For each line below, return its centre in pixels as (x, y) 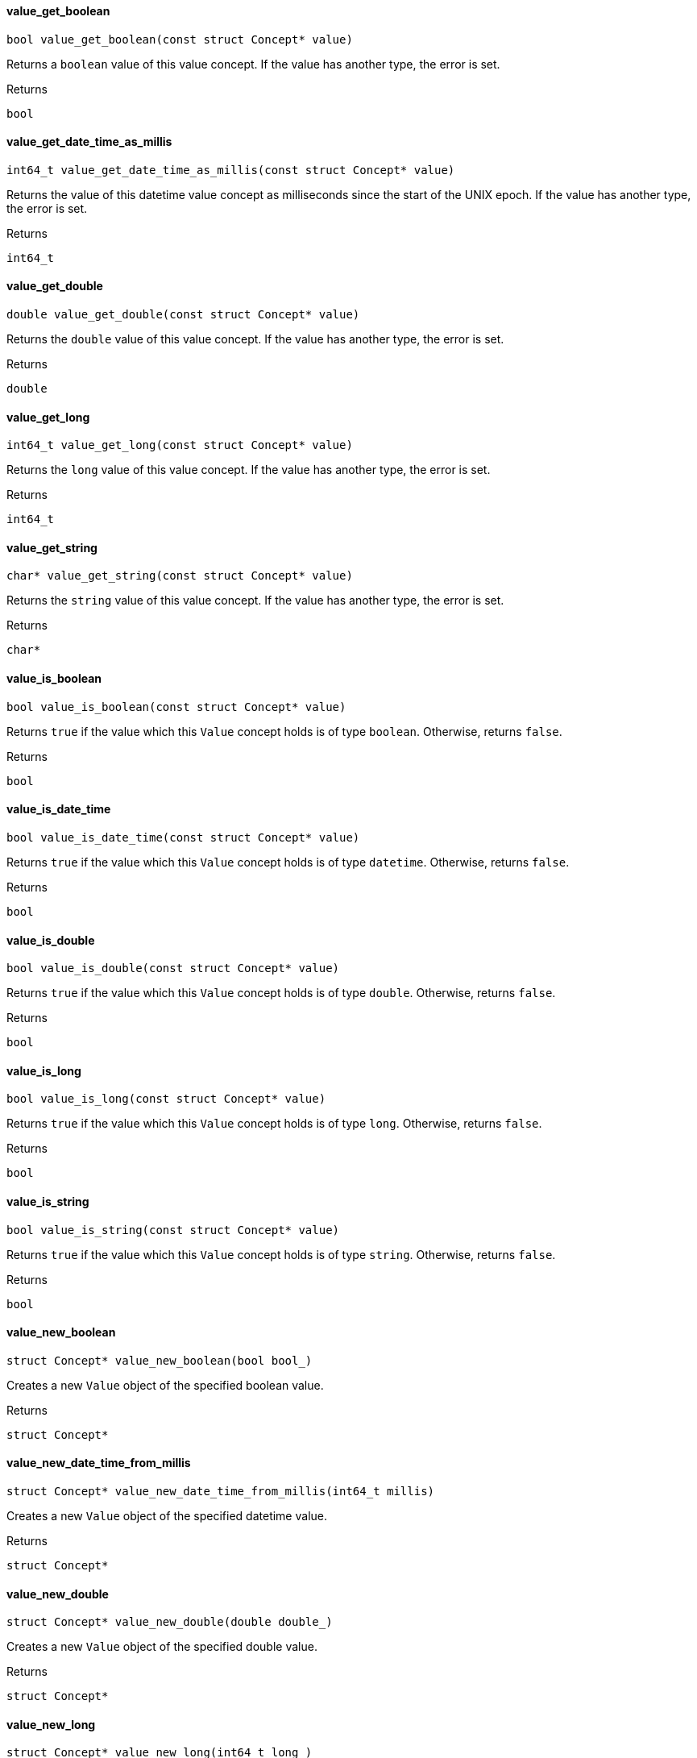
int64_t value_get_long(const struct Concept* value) (180, 445)
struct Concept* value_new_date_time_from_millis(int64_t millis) (221, 1492)
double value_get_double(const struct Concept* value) (183, 315)
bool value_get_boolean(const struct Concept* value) (180, 39)
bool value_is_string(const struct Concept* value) (173, 1230)
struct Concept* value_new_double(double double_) (170, 1622)
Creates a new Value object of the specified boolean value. (165, 1385)
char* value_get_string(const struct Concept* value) (180, 576)
